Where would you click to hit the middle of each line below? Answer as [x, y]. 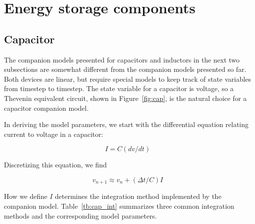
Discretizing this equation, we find [56, 165]
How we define [26, 196]
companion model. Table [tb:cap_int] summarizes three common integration [119, 206]
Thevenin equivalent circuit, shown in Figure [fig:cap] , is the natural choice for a [126, 98]
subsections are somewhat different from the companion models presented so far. [125, 69]
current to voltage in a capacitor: [54, 134]
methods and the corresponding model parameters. [81, 215]
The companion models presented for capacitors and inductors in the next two [122, 59]
